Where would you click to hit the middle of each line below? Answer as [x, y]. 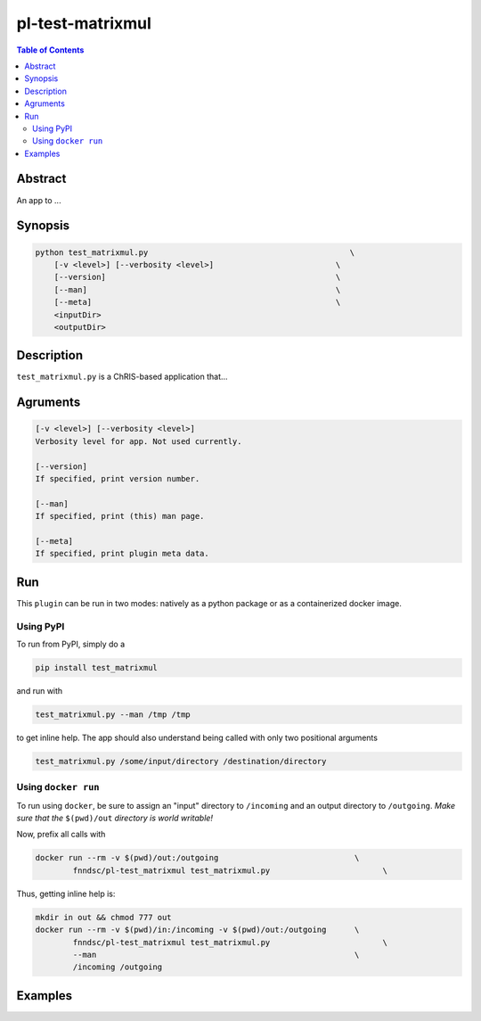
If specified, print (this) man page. [120, 516]
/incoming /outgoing [118, 967]
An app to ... [39, 200]
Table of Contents [50, 50]
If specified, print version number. [118, 478]
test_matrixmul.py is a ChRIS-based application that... [122, 377]
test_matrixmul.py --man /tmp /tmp [113, 714]
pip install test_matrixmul [96, 667]
